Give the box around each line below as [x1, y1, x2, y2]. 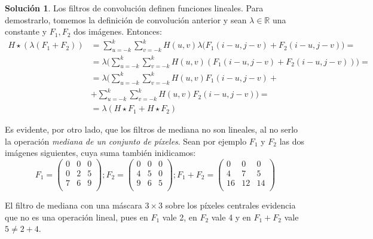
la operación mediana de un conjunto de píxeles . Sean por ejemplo [5, 134, 247, 147]
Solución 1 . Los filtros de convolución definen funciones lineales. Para [5, 2, 264, 14]
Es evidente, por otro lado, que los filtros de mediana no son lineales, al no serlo [5, 123, 298, 136]
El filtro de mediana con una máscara [5, 199, 142, 212]
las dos [279, 134, 305, 147]
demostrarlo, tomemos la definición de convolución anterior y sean [5, 13, 247, 26]
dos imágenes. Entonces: [74, 25, 162, 38]
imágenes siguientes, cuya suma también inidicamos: [5, 146, 196, 159]
